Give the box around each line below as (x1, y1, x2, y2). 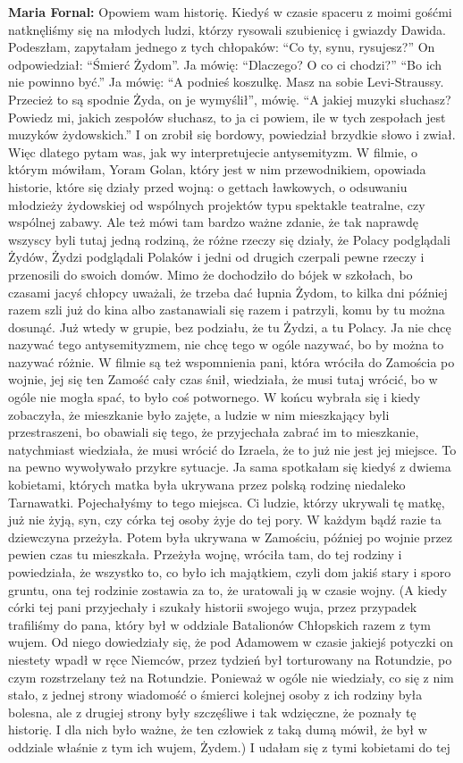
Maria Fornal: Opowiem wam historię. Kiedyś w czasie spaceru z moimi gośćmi (8, 3, 452, 21)
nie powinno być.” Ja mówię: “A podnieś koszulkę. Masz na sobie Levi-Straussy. (8, 72, 444, 91)
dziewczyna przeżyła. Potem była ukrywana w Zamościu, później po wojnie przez (8, 527, 453, 546)
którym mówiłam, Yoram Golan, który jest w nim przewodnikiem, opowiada (8, 160, 426, 179)
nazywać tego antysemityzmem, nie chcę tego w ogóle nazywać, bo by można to (8, 335, 444, 354)
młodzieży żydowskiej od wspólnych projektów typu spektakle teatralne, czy (8, 195, 425, 214)
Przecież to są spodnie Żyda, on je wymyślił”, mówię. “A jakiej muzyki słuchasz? (8, 89, 451, 108)
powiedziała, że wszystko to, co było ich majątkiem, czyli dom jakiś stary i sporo (8, 563, 451, 581)
